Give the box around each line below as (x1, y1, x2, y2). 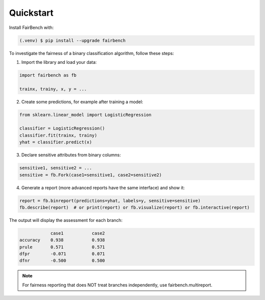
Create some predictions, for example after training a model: (21, 99, 143, 105)
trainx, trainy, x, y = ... (19, 86, 87, 92)
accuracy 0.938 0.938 (19, 237, 105, 243)
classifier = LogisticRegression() (19, 126, 105, 131)
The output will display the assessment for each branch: (9, 217, 123, 223)
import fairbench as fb (19, 72, 77, 78)
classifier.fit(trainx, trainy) (19, 133, 98, 138)
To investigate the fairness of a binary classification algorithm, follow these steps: (9, 50, 174, 56)
